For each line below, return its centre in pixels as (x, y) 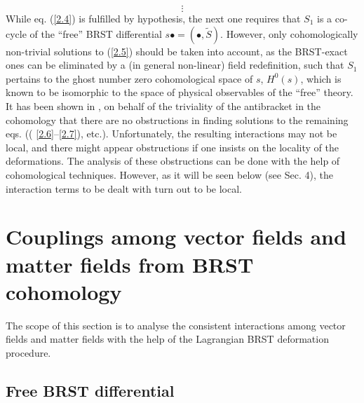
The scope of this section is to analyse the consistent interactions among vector (176, 325)
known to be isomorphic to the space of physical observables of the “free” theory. (180, 92)
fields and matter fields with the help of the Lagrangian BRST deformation (167, 339)
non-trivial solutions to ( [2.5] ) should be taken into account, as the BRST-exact (177, 51)
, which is (321, 78)
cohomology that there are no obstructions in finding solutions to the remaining (177, 119)
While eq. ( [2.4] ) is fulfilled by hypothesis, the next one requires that (153, 18)
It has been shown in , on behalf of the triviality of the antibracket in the (163, 105)
